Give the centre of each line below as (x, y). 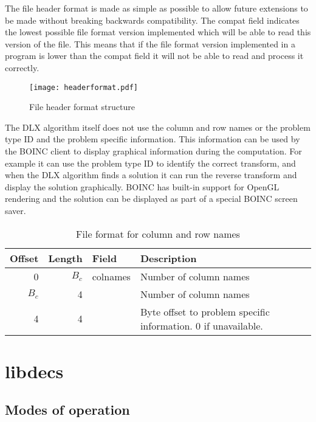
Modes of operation (67, 410)
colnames (111, 276)
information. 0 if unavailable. (201, 325)
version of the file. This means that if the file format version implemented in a (150, 43)
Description (168, 258)
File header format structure (82, 107)
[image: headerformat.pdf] (84, 87)
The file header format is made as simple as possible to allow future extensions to (156, 8)
